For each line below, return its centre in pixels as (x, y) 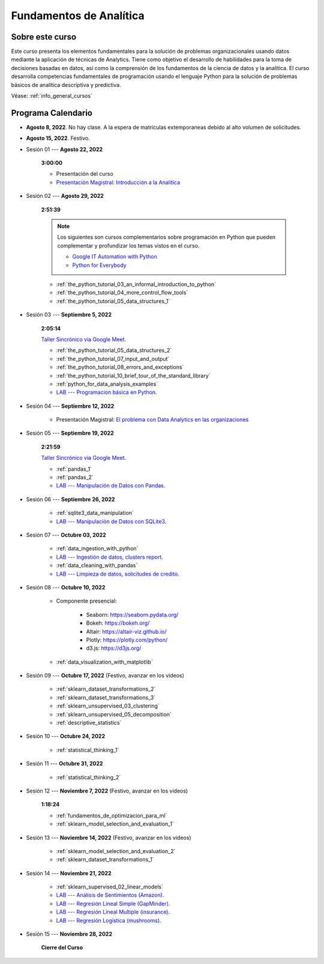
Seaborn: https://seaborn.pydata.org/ (132, 614)
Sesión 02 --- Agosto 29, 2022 (65, 196)
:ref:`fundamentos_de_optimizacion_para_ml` (112, 815)
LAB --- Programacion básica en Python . (106, 392)
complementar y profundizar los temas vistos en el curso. (128, 245)
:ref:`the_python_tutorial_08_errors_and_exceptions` (120, 367)
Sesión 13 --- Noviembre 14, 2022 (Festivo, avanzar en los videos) (109, 838)
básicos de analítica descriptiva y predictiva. (66, 85)
